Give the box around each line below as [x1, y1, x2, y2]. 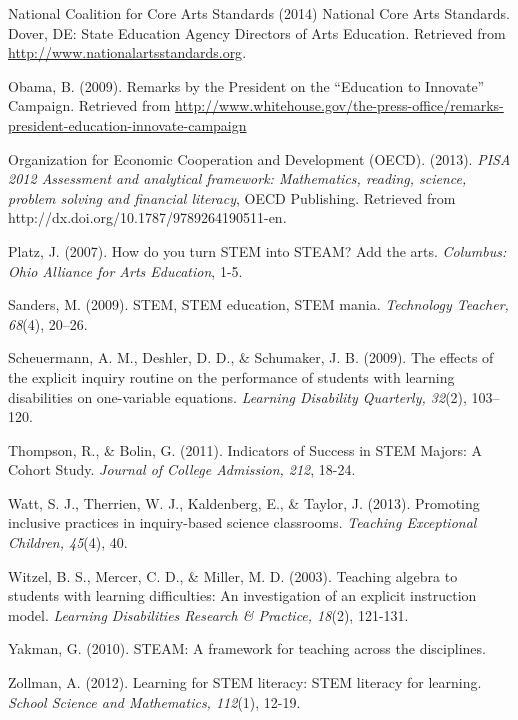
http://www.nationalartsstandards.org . [8, 42, 247, 63]
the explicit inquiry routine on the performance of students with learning [8, 366, 455, 387]
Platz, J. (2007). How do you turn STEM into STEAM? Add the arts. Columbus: [8, 240, 507, 261]
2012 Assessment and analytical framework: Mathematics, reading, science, [8, 168, 467, 189]
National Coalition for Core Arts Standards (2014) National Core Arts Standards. [8, 3, 510, 23]
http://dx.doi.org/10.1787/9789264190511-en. [8, 207, 287, 228]
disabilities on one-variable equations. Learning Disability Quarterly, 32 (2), [8, 386, 467, 407]
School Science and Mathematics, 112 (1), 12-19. [8, 691, 301, 712]
